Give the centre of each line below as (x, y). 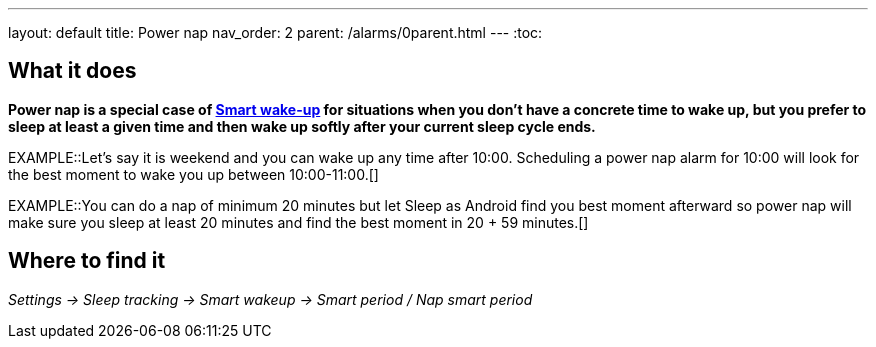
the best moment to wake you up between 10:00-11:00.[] (193, 174)
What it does (72, 71)
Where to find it (87, 261)
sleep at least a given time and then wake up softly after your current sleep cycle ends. (302, 126)
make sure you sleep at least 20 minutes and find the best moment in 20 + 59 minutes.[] (298, 222)
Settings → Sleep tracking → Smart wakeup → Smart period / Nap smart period (270, 299)
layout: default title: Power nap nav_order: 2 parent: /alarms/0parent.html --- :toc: (275, 32)
